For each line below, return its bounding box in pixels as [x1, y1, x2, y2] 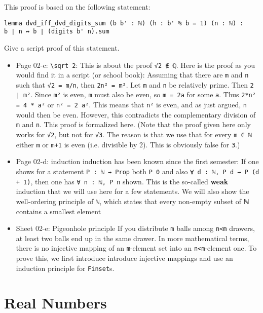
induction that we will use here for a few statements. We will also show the [16, 186, 249, 197]
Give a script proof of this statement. [4, 42, 120, 53]
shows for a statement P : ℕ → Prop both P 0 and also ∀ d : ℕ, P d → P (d [16, 166, 259, 176]
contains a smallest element [16, 206, 101, 216]
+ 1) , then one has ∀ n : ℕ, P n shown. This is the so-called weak [16, 176, 229, 186]
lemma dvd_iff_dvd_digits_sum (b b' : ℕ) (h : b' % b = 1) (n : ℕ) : [4, 19, 244, 27]
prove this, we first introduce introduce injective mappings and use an [16, 253, 233, 263]
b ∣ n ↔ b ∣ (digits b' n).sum [4, 28, 109, 35]
